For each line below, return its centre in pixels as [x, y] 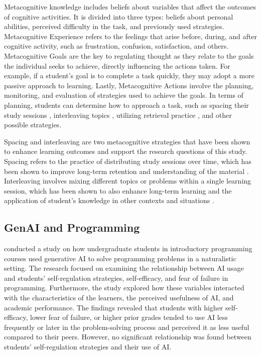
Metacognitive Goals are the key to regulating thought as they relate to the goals [129, 55]
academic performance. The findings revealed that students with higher [114, 307]
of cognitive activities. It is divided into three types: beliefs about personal [119, 16]
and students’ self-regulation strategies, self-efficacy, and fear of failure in [116, 278]
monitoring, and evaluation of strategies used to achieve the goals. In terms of [124, 95]
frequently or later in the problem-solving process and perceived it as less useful [127, 327]
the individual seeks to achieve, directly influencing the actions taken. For [117, 65]
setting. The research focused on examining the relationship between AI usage [124, 268]
